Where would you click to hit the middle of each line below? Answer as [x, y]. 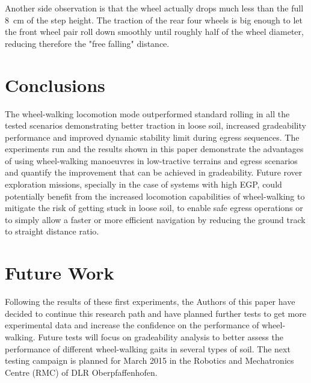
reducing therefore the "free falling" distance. [87, 43]
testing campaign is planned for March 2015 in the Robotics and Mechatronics [149, 360]
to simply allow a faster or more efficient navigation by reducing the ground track [155, 219]
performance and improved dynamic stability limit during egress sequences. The [152, 137]
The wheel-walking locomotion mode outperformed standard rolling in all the [147, 113]
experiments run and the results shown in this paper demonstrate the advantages [154, 149]
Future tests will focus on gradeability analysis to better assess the [161, 336]
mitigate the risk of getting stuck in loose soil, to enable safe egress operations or [154, 208]
